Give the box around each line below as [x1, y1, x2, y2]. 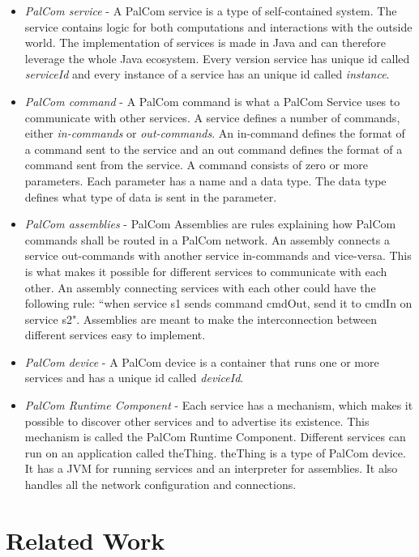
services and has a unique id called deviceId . [24, 369, 244, 386]
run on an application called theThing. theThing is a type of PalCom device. [24, 444, 406, 461]
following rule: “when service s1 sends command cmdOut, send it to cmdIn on [24, 295, 413, 312]
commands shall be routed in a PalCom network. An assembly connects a [24, 231, 390, 248]
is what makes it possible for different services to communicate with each [24, 262, 387, 279]
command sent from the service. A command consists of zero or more [24, 156, 369, 173]
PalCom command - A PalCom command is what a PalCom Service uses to [24, 92, 400, 109]
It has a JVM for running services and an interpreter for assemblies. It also [24, 460, 398, 477]
